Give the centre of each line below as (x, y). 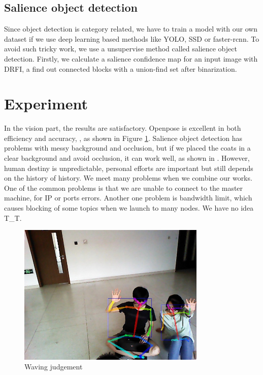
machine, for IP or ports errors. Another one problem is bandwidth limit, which (128, 198)
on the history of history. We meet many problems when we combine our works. (128, 178)
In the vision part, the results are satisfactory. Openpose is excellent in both (123, 128)
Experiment (46, 104)
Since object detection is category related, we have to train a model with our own (131, 29)
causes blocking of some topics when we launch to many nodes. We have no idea (129, 208)
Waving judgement (54, 367)
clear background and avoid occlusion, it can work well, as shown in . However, (127, 158)
